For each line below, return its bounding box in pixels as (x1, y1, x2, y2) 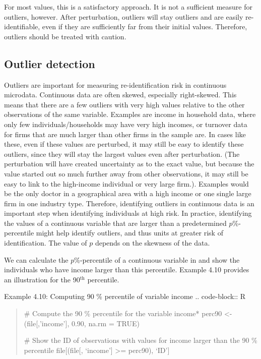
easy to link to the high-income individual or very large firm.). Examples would (4, 178, 249, 189)
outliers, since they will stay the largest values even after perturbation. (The (4, 148, 240, 159)
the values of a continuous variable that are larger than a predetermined (4, 217, 227, 228)
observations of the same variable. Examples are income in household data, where (4, 109, 256, 119)
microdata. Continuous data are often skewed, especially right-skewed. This (4, 89, 237, 100)
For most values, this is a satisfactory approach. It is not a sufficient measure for (4, 2, 252, 12)
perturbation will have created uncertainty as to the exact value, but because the (4, 158, 254, 169)
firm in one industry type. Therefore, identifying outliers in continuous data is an (4, 198, 254, 208)
